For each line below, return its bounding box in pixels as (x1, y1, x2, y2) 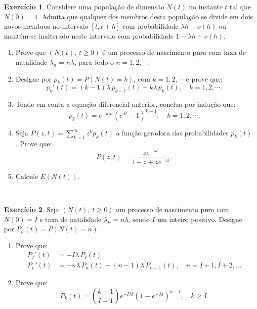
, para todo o (74, 56, 114, 67)
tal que (229, 1, 251, 11)
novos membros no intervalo (4, 21, 88, 31)
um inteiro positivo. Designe (157, 214, 243, 224)
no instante (189, 1, 223, 11)
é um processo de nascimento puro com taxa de (102, 47, 246, 57)
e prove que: (186, 73, 223, 84)
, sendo (128, 214, 150, 224)
